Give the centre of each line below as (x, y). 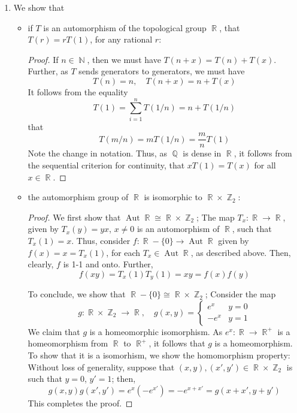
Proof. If (43, 59)
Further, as (48, 71)
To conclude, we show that (77, 294)
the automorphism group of (78, 197)
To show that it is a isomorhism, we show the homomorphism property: (159, 355)
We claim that (54, 331)
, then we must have (124, 59)
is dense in (202, 153)
